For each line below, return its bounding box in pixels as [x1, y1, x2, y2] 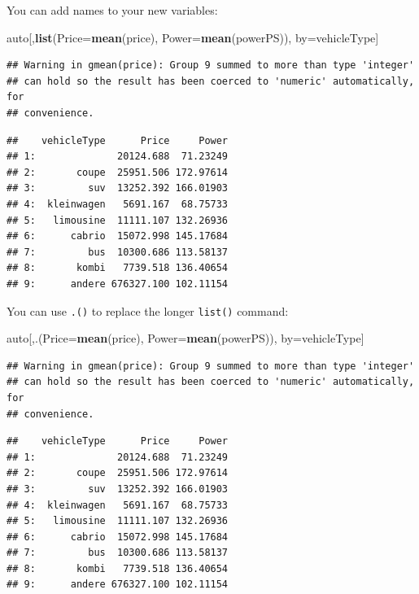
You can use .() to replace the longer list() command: [7, 302, 289, 319]
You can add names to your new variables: [7, 2, 218, 18]
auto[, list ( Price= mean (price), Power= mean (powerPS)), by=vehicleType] [7, 28, 379, 46]
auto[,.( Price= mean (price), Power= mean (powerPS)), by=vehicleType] [7, 330, 364, 347]
